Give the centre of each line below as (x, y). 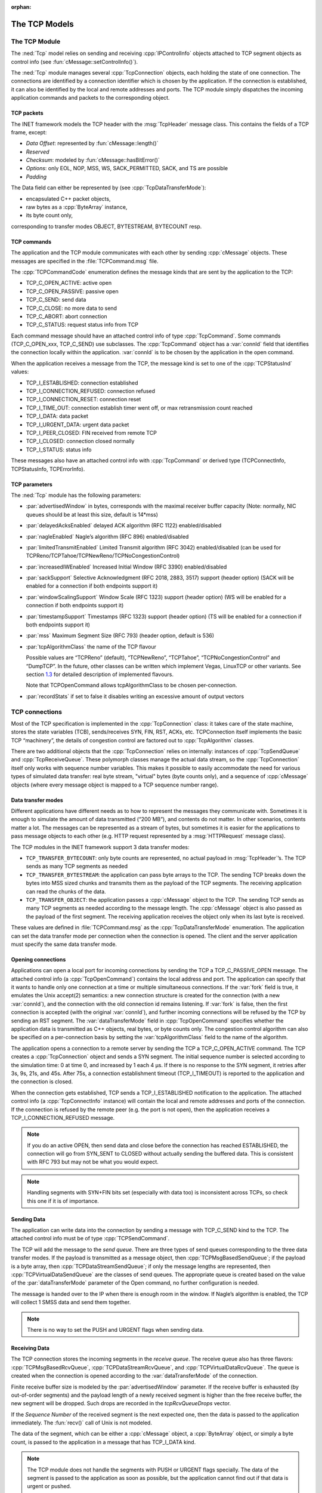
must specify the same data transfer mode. (64, 944)
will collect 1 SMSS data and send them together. (71, 1302)
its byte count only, (49, 216)
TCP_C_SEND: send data (56, 300)
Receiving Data (30, 1348)
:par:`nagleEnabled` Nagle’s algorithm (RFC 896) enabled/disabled (107, 536)
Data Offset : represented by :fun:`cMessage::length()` (92, 143)
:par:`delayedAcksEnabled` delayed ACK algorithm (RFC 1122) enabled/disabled (124, 526)
